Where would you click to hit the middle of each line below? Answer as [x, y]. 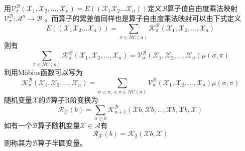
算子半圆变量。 [62, 142]
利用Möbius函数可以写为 [43, 72]
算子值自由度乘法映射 [203, 8]
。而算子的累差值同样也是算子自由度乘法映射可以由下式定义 [143, 18]
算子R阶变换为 [75, 99]
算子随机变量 [58, 125]
